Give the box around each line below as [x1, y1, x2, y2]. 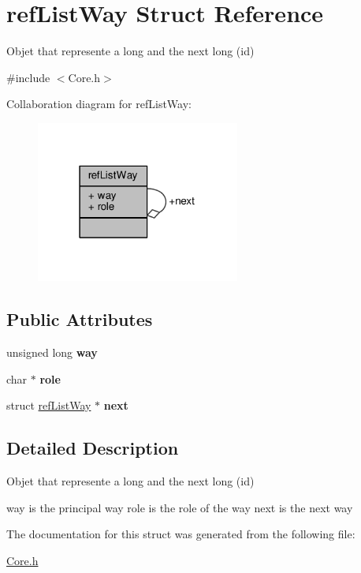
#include [6, 69, 50, 85]
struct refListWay [6, 397, 91, 414]
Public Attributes [6, 307, 153, 331]
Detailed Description [6, 436, 179, 460]
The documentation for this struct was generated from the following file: [6, 526, 355, 542]
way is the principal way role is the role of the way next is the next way [6, 499, 353, 515]
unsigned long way [6, 343, 98, 360]
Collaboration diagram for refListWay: [6, 95, 192, 112]
